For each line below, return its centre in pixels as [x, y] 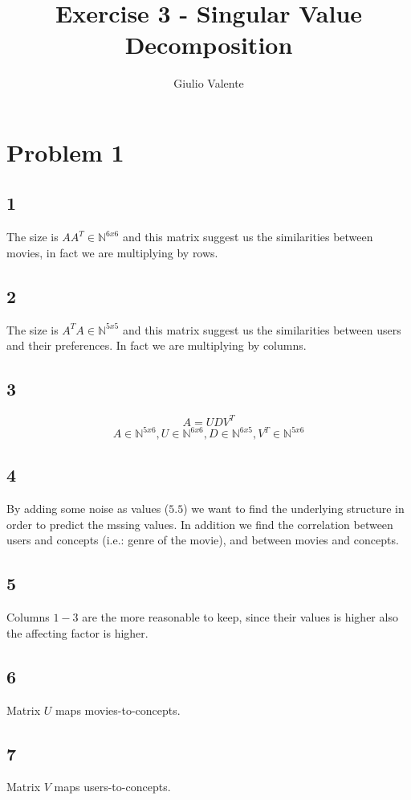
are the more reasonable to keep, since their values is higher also [240, 617]
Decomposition [209, 45]
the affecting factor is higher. [77, 632]
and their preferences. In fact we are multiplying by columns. [157, 345]
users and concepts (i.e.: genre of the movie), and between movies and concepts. [203, 540]
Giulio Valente [209, 83]
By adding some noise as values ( [88, 509]
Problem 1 [65, 152]
